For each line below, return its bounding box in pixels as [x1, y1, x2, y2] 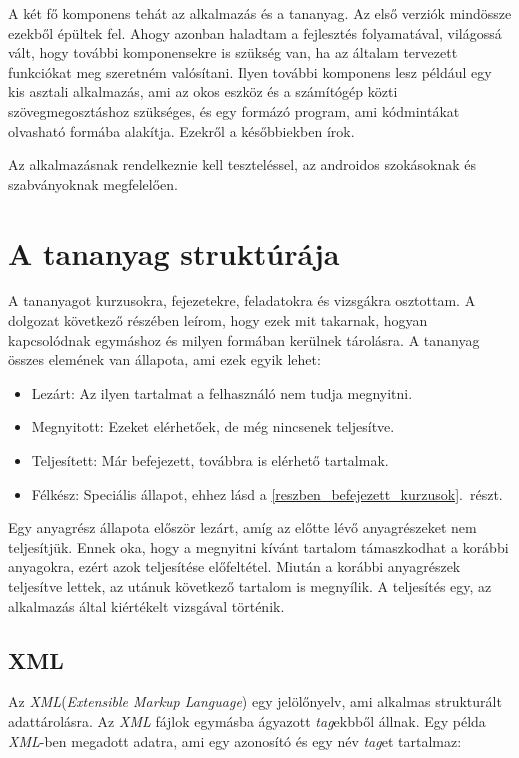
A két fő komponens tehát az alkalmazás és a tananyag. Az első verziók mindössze [8, 3, 512, 23]
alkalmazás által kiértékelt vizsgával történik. [8, 595, 285, 616]
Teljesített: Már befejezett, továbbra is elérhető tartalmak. [31, 450, 389, 471]
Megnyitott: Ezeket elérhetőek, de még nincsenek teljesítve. [31, 416, 395, 437]
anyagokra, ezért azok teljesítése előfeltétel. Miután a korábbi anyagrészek [8, 556, 461, 577]
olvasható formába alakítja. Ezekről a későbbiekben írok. [8, 120, 355, 141]
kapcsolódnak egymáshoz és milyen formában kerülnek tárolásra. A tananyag [8, 329, 480, 350]
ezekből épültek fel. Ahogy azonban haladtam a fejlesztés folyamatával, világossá [8, 22, 502, 43]
